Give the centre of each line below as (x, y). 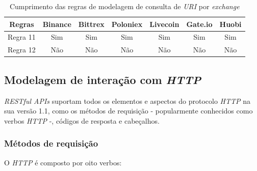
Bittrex (91, 24)
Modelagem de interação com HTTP (103, 79)
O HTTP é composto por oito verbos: (63, 162)
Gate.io (199, 24)
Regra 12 (22, 50)
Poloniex (127, 24)
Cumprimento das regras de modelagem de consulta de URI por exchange (124, 6)
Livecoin (164, 24)
